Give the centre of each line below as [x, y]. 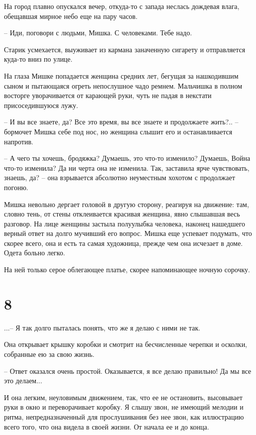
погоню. [16, 187]
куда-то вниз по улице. [38, 59]
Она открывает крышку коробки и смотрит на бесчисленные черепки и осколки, [126, 344]
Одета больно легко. [35, 253]
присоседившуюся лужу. [41, 105]
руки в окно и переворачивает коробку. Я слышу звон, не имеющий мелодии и [124, 407]
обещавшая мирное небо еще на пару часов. [71, 16]
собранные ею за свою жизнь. [49, 354]
